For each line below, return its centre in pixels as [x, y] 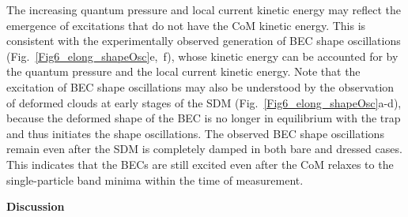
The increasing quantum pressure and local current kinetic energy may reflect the [204, 9]
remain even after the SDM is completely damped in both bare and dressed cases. [204, 149]
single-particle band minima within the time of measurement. [155, 180]
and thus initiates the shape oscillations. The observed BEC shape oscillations [195, 133]
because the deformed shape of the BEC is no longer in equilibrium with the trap [204, 118]
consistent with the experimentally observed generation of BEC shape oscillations [204, 41]
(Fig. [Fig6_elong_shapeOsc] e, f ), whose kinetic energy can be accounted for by [202, 56]
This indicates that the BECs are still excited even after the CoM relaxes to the [200, 164]
